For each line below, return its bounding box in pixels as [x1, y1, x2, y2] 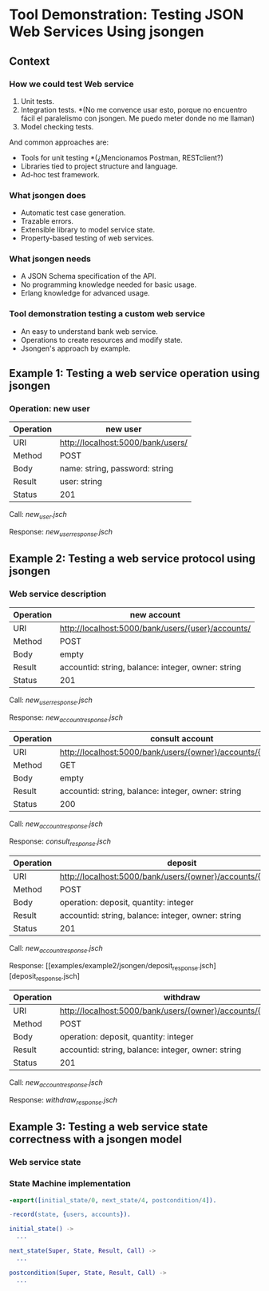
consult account [149, 733, 214, 745]
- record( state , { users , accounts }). [9, 1210, 131, 1219]
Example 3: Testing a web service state [9, 1120, 208, 1134]
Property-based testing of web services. [20, 233, 154, 243]
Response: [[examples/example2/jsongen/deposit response [9, 960, 199, 972]
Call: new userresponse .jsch [9, 695, 93, 706]
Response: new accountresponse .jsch [9, 713, 123, 724]
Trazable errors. [20, 216, 74, 226]
